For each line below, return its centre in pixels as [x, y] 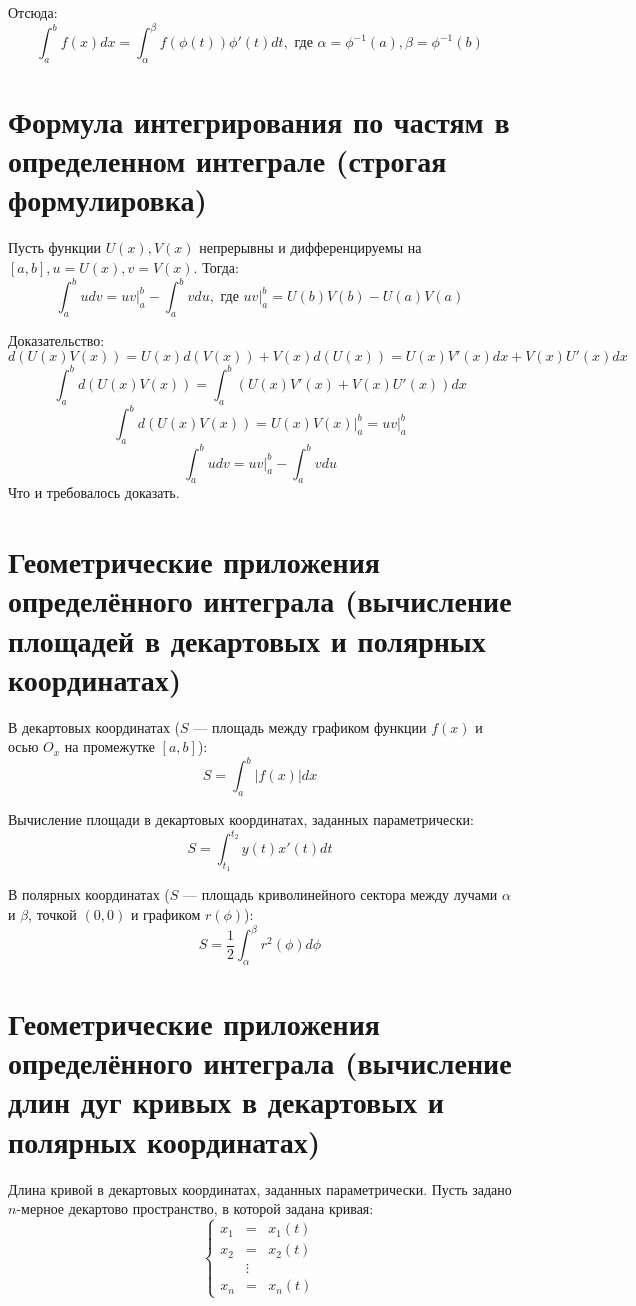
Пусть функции [54, 247]
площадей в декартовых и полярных [247, 639]
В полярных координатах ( [89, 894]
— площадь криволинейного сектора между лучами [340, 894]
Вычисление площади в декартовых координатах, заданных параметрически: [241, 819]
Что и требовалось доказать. [94, 492]
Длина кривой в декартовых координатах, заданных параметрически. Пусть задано [260, 1188]
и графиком [165, 914]
